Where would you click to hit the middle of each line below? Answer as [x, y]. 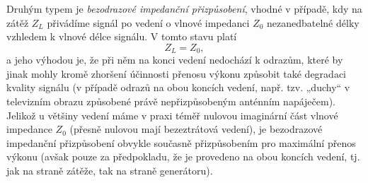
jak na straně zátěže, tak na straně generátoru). [110, 170]
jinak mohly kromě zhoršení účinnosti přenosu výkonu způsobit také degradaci [177, 73]
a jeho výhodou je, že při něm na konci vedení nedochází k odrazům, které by [175, 60]
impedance [29, 129]
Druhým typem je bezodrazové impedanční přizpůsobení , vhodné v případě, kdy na [184, 8]
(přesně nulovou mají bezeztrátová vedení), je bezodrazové [196, 129]
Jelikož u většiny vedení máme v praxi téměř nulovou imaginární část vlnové [172, 115]
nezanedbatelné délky [313, 22]
